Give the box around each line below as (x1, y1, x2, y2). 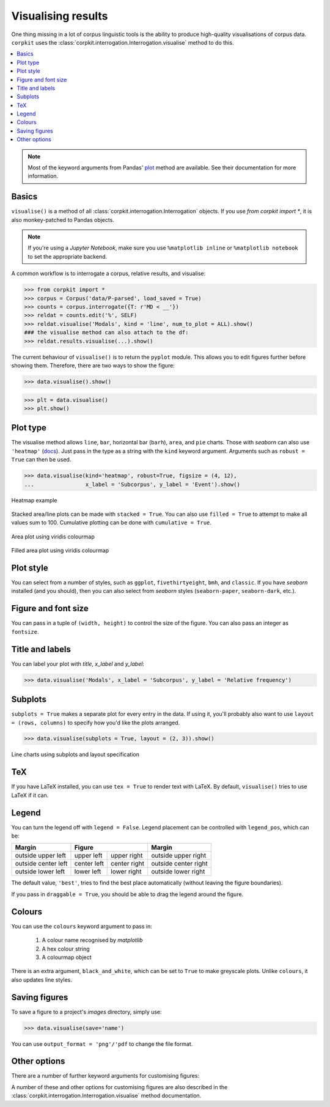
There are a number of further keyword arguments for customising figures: (11, 1072, 200, 1079)
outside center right (150, 859, 208, 868)
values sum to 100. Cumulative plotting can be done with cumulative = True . (11, 519, 212, 526)
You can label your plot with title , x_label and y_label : (11, 660, 145, 668)
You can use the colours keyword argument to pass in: (11, 922, 152, 930)
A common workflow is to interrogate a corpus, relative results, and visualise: (11, 270, 206, 278)
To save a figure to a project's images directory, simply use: (11, 1008, 162, 1015)
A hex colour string (42, 945, 90, 952)
